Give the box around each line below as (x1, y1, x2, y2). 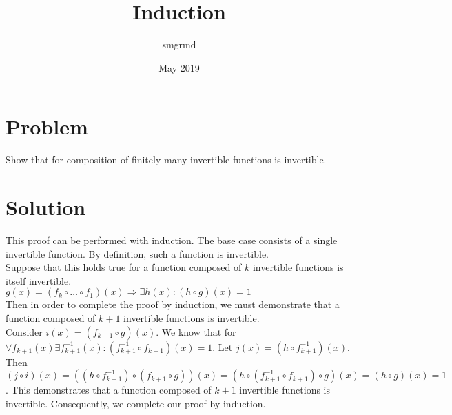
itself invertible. (6, 273, 72, 287)
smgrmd (162, 37, 196, 52)
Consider (6, 324, 43, 338)
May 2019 (158, 60, 200, 74)
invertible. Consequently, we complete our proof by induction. (6, 396, 266, 410)
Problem (6, 112, 88, 141)
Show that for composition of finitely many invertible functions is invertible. (6, 152, 327, 167)
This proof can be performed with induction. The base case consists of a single (6, 232, 338, 247)
